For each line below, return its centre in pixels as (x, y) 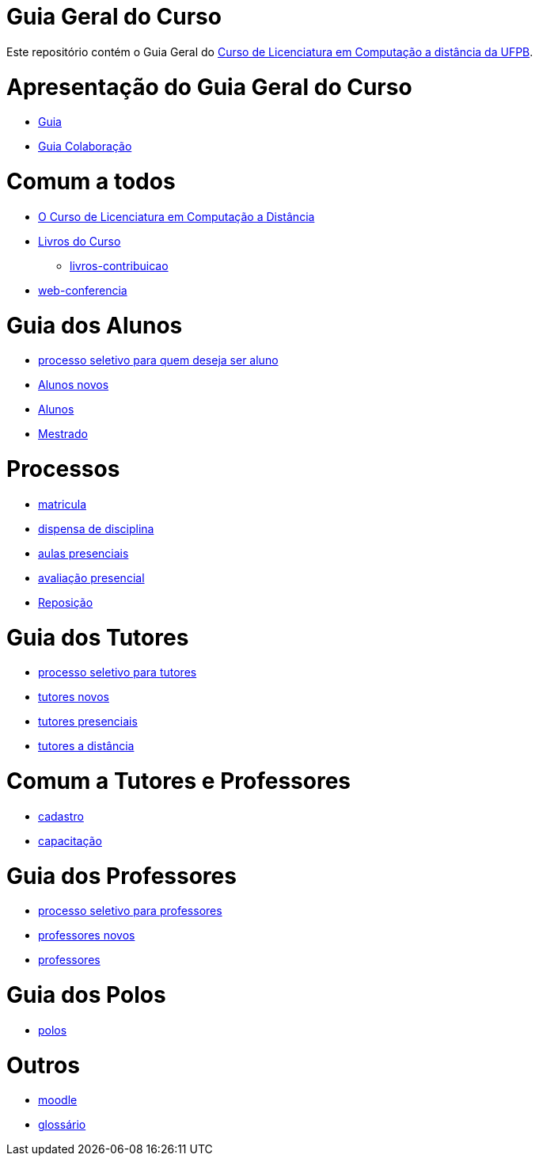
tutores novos (74, 697)
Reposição (66, 602)
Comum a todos (91, 181)
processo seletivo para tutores (118, 672)
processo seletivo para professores (130, 911)
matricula (63, 504)
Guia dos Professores (121, 876)
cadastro (61, 816)
